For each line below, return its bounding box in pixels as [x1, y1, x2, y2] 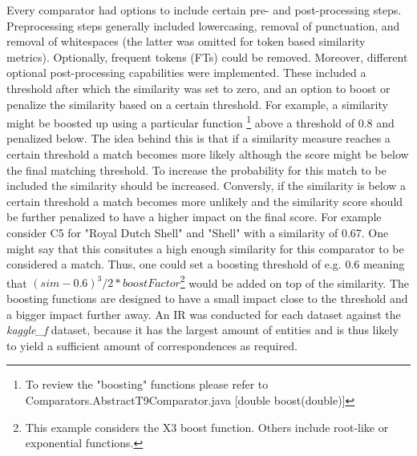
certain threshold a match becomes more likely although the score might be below [6, 146, 409, 162]
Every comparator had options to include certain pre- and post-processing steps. [6, 2, 402, 18]
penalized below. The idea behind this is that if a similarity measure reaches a [6, 130, 391, 147]
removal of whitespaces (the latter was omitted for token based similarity [6, 33, 366, 50]
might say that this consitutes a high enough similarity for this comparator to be [6, 240, 404, 256]
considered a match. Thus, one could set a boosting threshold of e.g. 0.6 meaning [6, 256, 405, 272]
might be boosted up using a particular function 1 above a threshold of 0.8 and [6, 112, 395, 131]
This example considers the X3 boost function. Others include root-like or [25, 418, 389, 435]
